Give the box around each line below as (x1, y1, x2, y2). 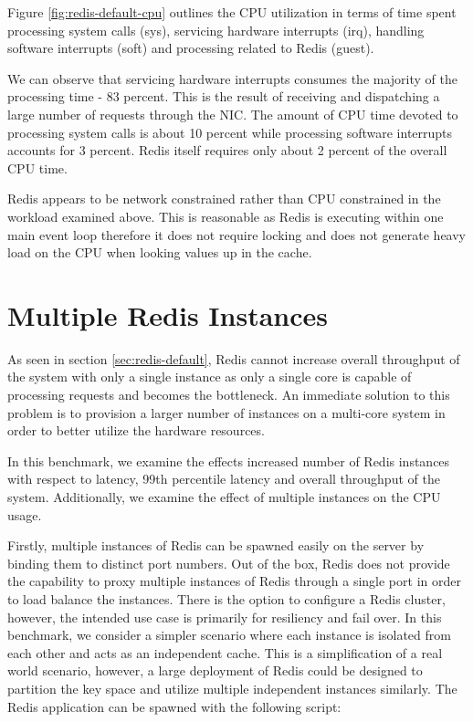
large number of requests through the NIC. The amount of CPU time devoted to (7, 104, 458, 123)
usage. (7, 505, 42, 524)
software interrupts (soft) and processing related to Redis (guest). (7, 38, 374, 58)
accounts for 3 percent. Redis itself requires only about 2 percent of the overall (7, 141, 447, 160)
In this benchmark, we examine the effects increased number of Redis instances (7, 451, 450, 470)
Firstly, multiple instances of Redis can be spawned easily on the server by (7, 536, 425, 555)
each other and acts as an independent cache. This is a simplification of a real (7, 643, 443, 662)
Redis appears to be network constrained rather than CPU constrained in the (7, 189, 441, 208)
